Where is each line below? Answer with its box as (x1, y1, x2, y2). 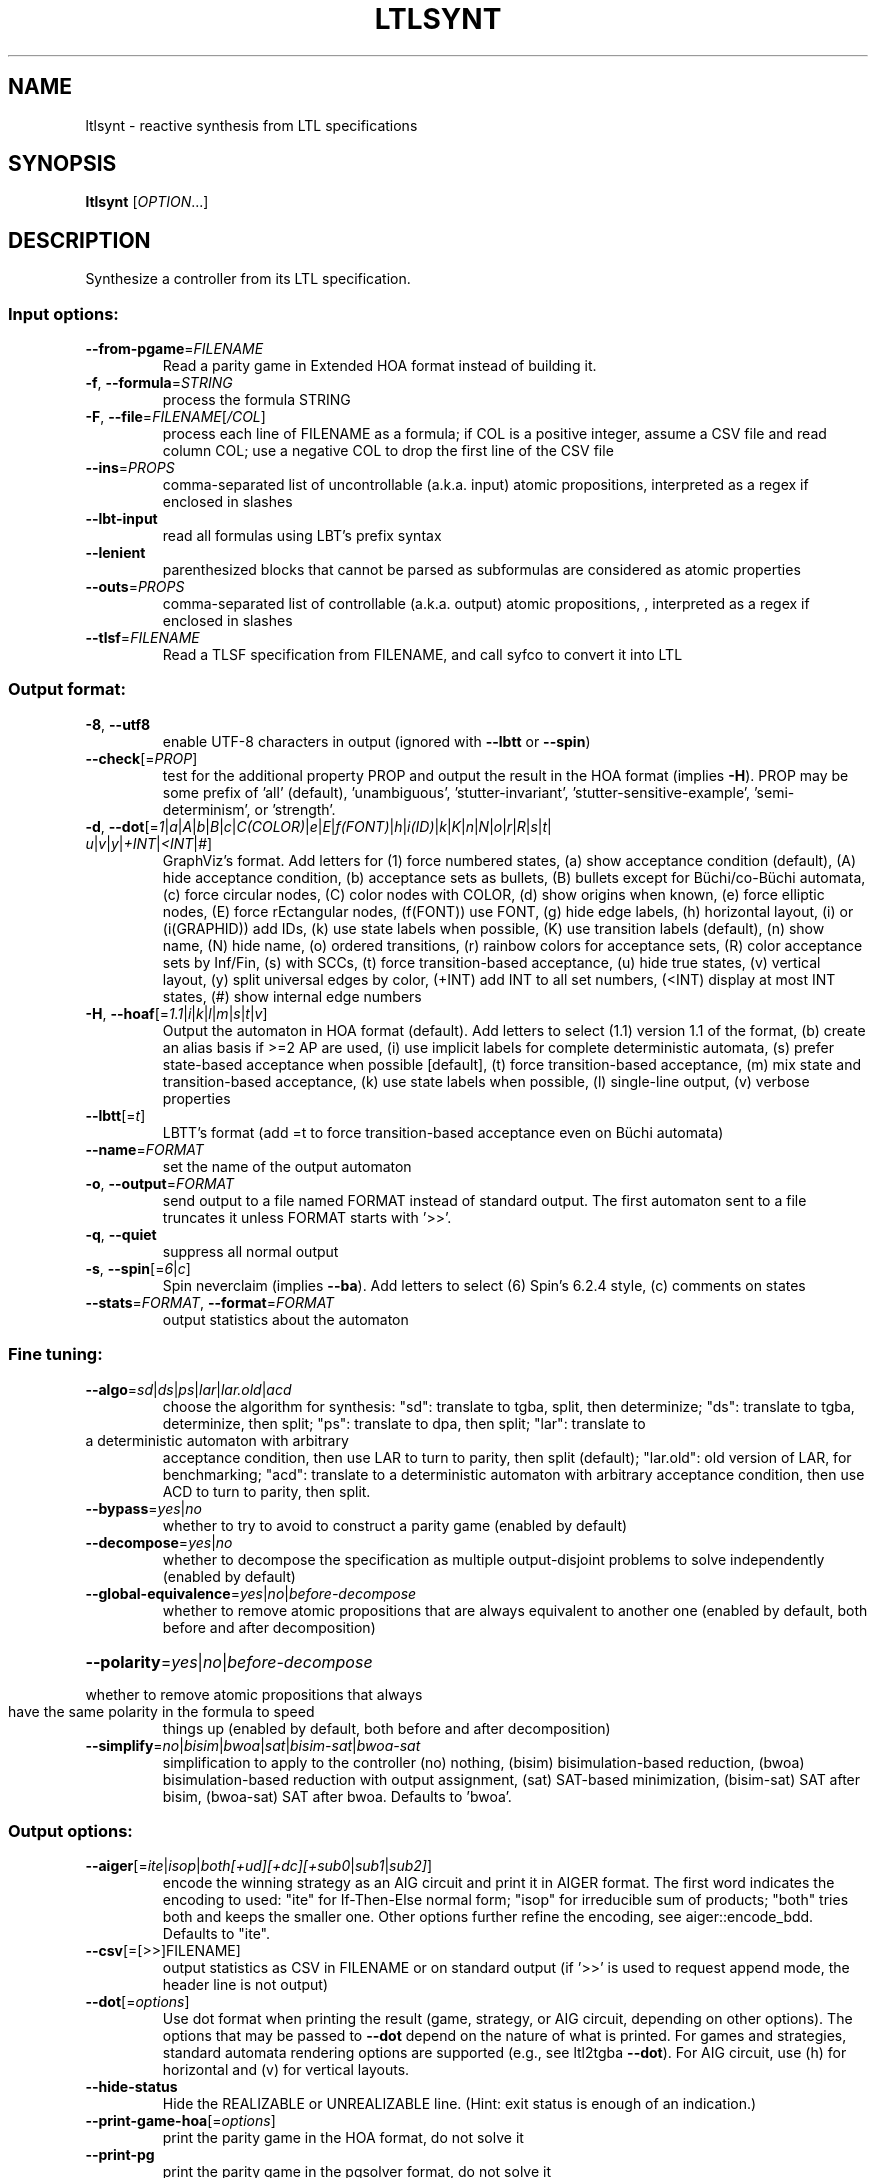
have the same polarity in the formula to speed (8, 1702, 315, 1720)
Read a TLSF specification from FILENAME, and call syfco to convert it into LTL (162, 646, 683, 664)
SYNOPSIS (8, 151, 117, 177)
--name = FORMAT (85, 1140, 204, 1158)
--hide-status (85, 2078, 178, 2096)
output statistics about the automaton (162, 1310, 409, 1328)
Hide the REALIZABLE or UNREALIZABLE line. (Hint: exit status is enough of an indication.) (162, 2095, 757, 2113)
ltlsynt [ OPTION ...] (85, 193, 209, 211)
